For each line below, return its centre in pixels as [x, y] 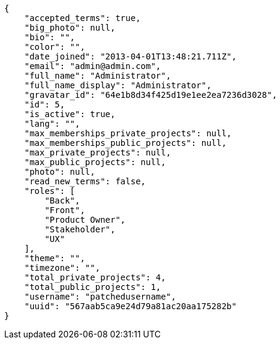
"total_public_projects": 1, [93, 287]
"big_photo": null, [70, 28]
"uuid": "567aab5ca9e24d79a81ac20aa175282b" [130, 306]
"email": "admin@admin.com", [93, 66]
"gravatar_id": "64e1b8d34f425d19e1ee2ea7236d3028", [151, 95]
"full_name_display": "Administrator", [118, 85]
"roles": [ [50, 191]
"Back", [62, 201]
